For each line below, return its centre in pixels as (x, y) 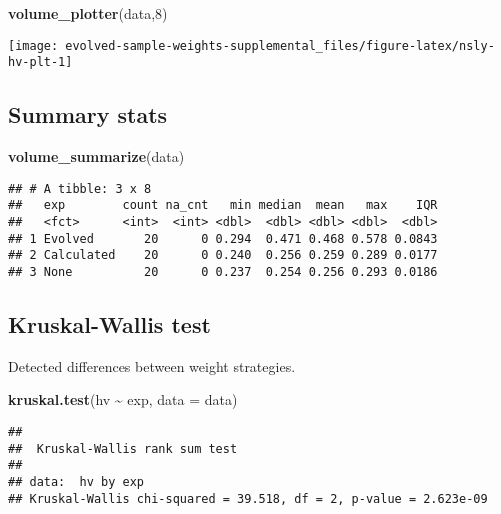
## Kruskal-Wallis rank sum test (123, 448)
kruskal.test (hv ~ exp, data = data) (123, 399)
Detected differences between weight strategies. (152, 365)
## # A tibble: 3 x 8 (80, 188)
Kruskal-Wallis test (109, 324)
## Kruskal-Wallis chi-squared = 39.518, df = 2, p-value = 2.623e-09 (248, 498)
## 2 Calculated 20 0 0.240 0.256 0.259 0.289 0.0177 (223, 255)
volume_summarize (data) (96, 156)
